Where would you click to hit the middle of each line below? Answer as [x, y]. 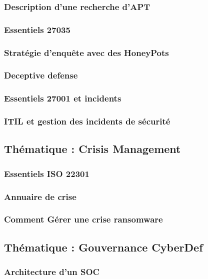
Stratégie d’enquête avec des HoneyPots [86, 52]
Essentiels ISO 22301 [47, 173]
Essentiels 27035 [37, 29]
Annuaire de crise [40, 196]
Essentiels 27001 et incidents [63, 98]
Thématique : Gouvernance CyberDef [103, 247]
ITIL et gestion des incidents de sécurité [87, 121]
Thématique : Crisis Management [92, 149]
